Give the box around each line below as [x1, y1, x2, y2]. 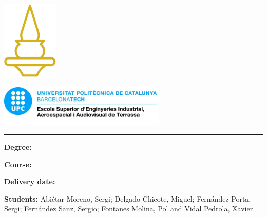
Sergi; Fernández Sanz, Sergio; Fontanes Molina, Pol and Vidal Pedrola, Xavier [4, 203, 253, 214]
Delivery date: [4, 176, 55, 187]
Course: [4, 159, 32, 169]
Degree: [4, 141, 32, 152]
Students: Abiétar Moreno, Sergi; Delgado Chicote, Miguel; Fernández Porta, [4, 193, 251, 204]
